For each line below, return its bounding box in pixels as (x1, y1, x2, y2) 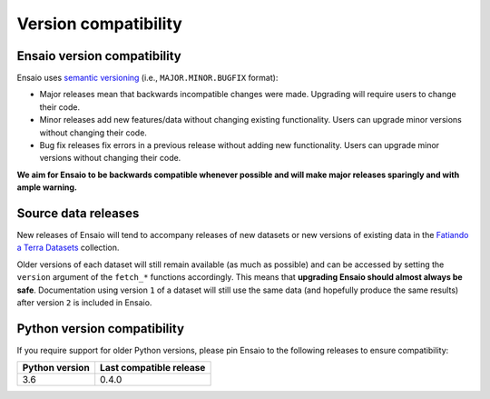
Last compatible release (100, 362, 206, 374)
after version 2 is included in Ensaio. (16, 297, 152, 308)
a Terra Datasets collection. (16, 242, 120, 254)
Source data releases (16, 205, 140, 221)
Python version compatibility (16, 321, 185, 336)
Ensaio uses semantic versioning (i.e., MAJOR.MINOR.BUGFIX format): (16, 73, 279, 84)
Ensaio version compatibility (16, 48, 181, 64)
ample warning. (16, 182, 77, 193)
